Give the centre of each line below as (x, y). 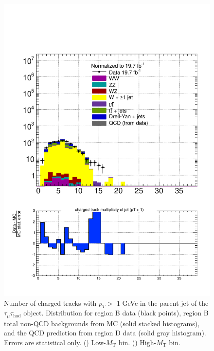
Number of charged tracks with (50, 303)
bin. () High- (137, 342)
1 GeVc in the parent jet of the (162, 303)
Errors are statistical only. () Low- (55, 342)
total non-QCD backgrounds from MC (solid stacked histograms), (102, 323)
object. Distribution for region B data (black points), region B (116, 313)
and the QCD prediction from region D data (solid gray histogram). (105, 333)
